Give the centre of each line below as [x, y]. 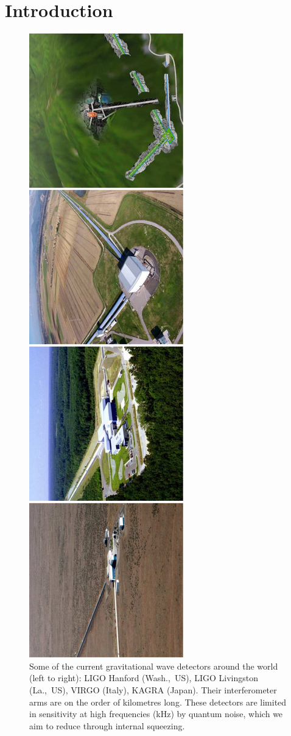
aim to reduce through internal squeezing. [107, 725]
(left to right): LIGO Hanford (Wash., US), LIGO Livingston [144, 678]
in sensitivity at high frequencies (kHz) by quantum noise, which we [156, 714]
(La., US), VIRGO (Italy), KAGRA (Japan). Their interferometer [153, 689]
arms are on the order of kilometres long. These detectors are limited [158, 702]
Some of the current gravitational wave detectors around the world [154, 666]
